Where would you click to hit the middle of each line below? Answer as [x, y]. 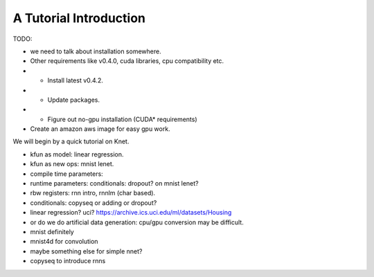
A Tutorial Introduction [79, 18]
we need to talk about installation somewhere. [96, 51]
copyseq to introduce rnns [68, 261]
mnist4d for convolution [64, 242]
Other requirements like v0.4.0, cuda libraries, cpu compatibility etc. [127, 61]
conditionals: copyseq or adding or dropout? [93, 203]
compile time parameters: [66, 174]
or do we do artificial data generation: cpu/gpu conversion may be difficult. [137, 222]
